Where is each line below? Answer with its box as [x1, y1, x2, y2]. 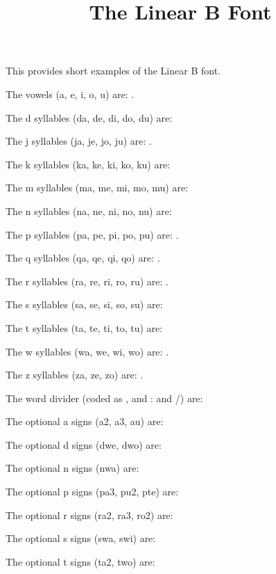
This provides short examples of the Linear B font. [6, 63, 221, 78]
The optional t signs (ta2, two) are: [6, 554, 155, 568]
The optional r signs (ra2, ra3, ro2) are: [6, 507, 173, 522]
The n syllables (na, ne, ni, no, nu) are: [6, 203, 172, 218]
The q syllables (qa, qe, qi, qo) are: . [6, 250, 160, 265]
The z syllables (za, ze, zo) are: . [6, 367, 144, 382]
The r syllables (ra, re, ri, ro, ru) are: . [6, 273, 169, 288]
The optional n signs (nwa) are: [6, 461, 139, 475]
